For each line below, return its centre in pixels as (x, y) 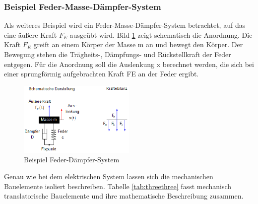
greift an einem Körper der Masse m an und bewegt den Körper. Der (138, 44)
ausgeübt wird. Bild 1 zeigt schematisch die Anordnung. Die (161, 34)
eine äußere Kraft (31, 34)
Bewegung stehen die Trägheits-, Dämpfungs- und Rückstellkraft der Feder (118, 54)
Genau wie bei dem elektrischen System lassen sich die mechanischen (109, 176)
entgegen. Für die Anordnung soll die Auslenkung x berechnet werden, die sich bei (129, 64)
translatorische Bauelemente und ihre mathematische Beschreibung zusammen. (124, 196)
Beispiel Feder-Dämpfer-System (72, 160)
